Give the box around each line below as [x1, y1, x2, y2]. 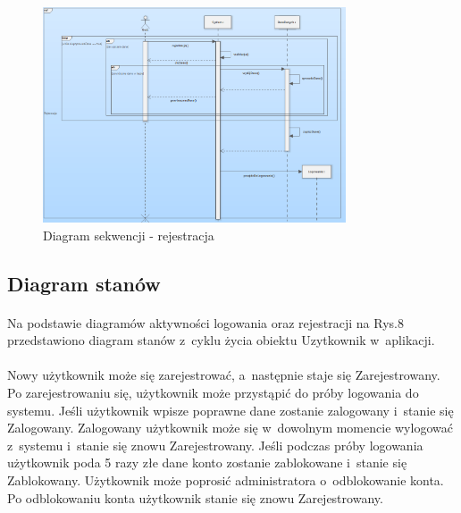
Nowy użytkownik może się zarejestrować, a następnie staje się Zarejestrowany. [7, 366, 440, 384]
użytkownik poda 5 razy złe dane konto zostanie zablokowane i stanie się [7, 453, 407, 472]
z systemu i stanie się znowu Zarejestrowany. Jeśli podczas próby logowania [7, 435, 423, 454]
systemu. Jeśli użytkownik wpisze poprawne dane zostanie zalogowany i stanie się [7, 400, 454, 419]
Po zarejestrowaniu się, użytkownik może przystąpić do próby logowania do [7, 383, 419, 402]
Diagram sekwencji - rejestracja [43, 225, 214, 244]
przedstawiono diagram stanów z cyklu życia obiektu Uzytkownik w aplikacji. [7, 331, 435, 349]
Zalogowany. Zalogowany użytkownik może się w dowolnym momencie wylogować [7, 418, 453, 437]
